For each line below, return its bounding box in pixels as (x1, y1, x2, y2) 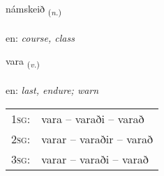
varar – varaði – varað (41, 150, 149, 167)
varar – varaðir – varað (41, 130, 153, 147)
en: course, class (6, 30, 75, 45)
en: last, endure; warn (6, 83, 99, 97)
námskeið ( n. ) (6, 1, 61, 17)
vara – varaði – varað (41, 110, 144, 127)
